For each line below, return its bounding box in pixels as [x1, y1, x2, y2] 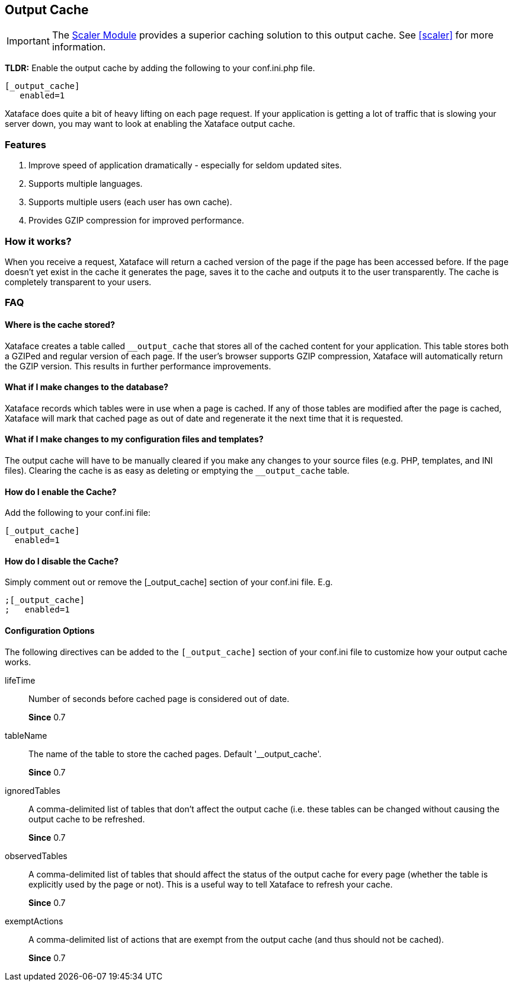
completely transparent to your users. [5, 276, 152, 287]
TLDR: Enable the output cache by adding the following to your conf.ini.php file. [5, 63, 315, 74]
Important [7, 35, 50, 47]
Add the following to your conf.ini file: [5, 508, 150, 518]
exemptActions [5, 915, 63, 926]
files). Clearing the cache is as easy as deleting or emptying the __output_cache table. [5, 465, 350, 476]
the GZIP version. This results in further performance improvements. [5, 360, 271, 371]
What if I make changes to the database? [5, 382, 169, 393]
